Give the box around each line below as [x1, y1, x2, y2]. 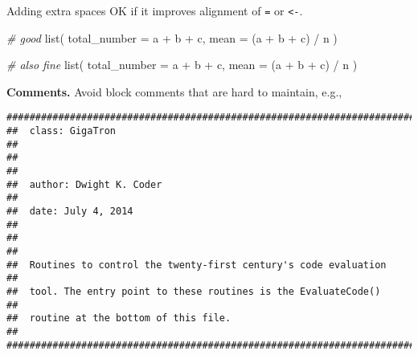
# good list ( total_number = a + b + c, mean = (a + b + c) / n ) [6, 29, 338, 46]
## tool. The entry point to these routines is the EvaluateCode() [6, 285, 381, 297]
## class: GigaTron [6, 125, 117, 137]
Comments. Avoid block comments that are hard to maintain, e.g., [6, 83, 342, 100]
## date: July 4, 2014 [6, 206, 133, 218]
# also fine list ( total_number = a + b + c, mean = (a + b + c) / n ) [6, 56, 358, 73]
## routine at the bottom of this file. [6, 312, 232, 324]
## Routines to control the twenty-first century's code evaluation [6, 259, 387, 271]
